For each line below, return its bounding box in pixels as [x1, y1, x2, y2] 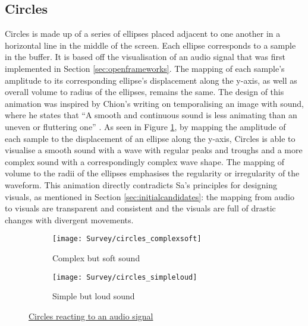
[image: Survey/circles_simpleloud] [52, 273, 197, 281]
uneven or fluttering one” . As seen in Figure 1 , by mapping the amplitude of [5, 120, 286, 132]
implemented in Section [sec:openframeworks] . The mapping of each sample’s [5, 62, 285, 74]
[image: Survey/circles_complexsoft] [52, 235, 202, 243]
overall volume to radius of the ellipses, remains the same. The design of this [5, 86, 284, 98]
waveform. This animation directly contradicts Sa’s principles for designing [5, 178, 277, 191]
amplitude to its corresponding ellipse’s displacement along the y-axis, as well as [5, 74, 297, 86]
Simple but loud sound [52, 290, 135, 302]
